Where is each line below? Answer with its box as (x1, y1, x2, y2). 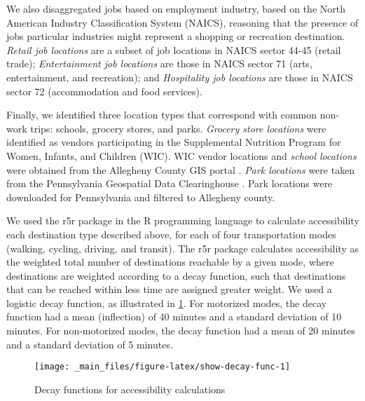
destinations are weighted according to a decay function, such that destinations (6, 268, 346, 283)
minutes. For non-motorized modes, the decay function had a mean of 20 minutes (6, 323, 355, 338)
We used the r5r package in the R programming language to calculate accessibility (6, 213, 359, 228)
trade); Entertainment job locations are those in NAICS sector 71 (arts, (6, 56, 312, 71)
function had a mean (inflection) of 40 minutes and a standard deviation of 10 (6, 309, 342, 324)
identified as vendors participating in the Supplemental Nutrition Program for (6, 135, 341, 149)
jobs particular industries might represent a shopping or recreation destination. (6, 29, 345, 43)
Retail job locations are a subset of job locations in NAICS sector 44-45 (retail (6, 42, 341, 57)
